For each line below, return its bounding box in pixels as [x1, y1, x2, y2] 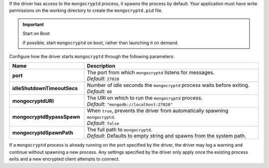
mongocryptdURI [12, 97, 54, 104]
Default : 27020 [87, 75, 120, 82]
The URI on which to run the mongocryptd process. [87, 94, 203, 101]
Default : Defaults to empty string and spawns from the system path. [87, 132, 247, 139]
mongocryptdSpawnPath [12, 129, 73, 136]
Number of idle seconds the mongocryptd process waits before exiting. [87, 82, 250, 89]
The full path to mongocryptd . [87, 126, 152, 133]
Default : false [87, 120, 120, 127]
